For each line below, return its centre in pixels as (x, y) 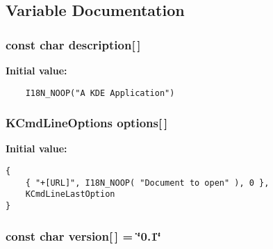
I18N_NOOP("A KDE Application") (100, 93)
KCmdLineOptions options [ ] (87, 123)
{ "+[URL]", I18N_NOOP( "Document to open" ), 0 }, (147, 183)
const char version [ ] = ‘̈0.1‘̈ (83, 235)
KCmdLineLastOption (70, 194)
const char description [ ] (73, 44)
